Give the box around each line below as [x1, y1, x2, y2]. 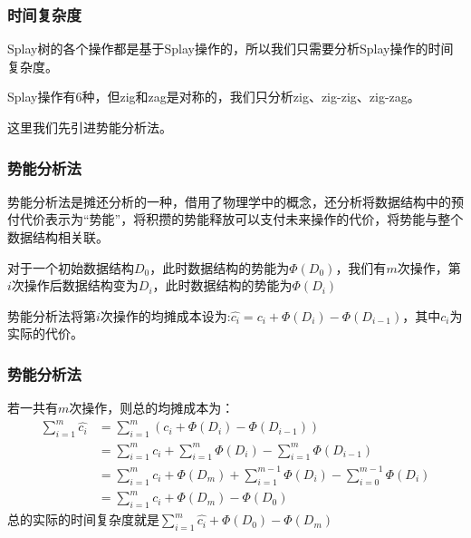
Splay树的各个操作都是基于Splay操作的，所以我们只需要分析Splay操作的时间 [7, 39, 454, 58]
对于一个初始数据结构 [7, 258, 134, 277]
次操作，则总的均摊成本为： [69, 398, 235, 417]
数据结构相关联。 [7, 228, 109, 246]
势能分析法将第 [7, 306, 96, 325]
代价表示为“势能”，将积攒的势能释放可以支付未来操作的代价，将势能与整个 [19, 210, 464, 229]
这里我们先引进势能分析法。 [7, 118, 172, 136]
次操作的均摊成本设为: [100, 306, 231, 325]
